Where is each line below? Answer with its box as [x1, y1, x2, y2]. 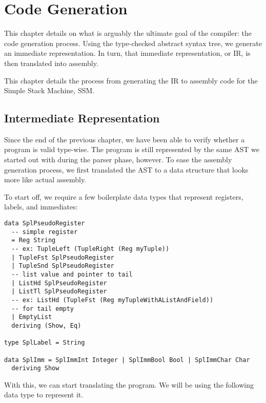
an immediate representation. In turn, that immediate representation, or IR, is [4, 48, 251, 58]
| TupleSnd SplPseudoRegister [11, 262, 114, 270]
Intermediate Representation [4, 110, 160, 126]
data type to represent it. [4, 389, 84, 400]
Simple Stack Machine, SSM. [4, 85, 95, 96]
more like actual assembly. [4, 174, 87, 185]
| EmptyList [11, 313, 52, 321]
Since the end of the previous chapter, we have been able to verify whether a [4, 134, 245, 144]
